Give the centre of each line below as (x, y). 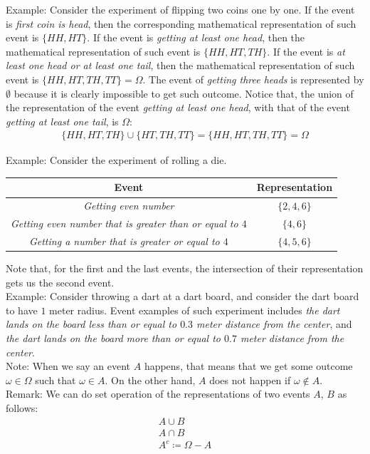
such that (55, 380)
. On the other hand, (150, 380)
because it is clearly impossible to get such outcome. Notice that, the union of (184, 93)
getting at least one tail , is (62, 121)
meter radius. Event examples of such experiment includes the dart (195, 310)
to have (22, 310)
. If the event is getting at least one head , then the (196, 37)
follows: (22, 408)
